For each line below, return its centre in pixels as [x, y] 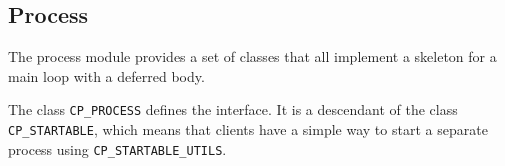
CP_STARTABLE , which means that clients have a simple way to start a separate [248, 129]
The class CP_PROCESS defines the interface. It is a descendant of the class [233, 109]
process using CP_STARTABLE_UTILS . [117, 148]
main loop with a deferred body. [106, 75]
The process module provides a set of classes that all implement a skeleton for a [252, 56]
